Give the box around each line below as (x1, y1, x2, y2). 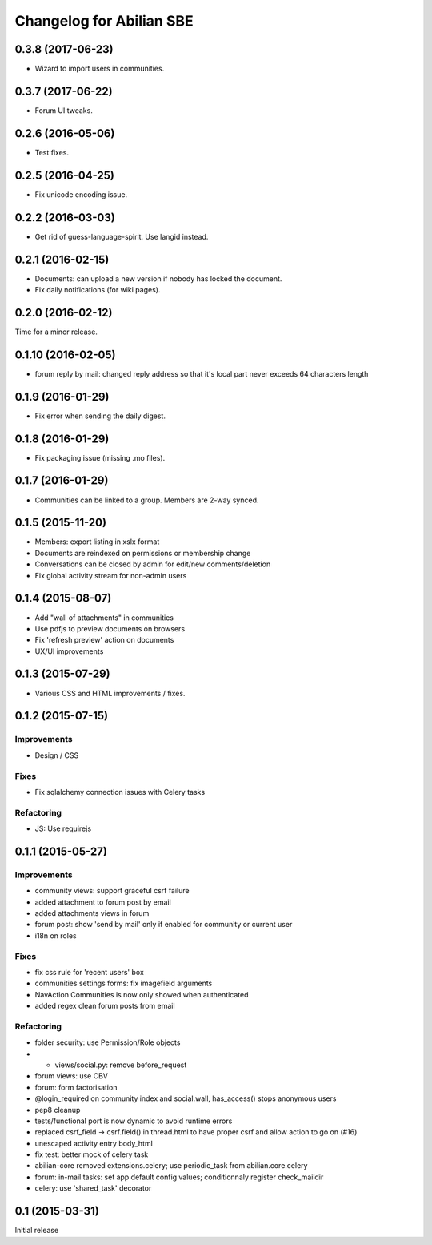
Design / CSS (34, 750, 79, 760)
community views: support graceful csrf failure (34, 886, 190, 896)
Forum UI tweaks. (34, 105, 94, 115)
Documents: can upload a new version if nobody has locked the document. (34, 273, 282, 284)
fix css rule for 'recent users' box (34, 967, 144, 977)
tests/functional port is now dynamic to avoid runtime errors (34, 1116, 233, 1126)
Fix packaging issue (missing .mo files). (34, 453, 166, 462)
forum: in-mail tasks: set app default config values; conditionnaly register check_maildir (34, 1172, 324, 1182)
